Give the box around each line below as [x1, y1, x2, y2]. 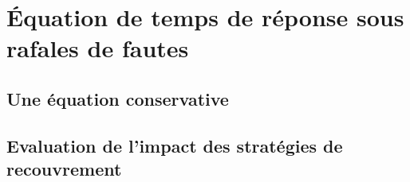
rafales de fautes [6, 32, 189, 64]
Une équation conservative [6, 86, 229, 110]
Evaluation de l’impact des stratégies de [6, 133, 343, 157]
